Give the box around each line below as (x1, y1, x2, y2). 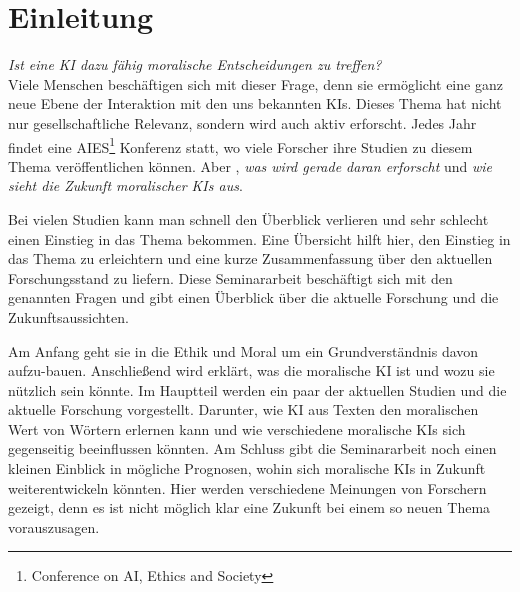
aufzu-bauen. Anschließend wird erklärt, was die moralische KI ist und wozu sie (8, 360, 495, 381)
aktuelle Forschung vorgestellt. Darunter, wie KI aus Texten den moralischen (8, 399, 479, 420)
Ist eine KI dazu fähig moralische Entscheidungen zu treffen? (8, 54, 382, 75)
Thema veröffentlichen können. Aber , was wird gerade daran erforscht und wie (8, 155, 493, 176)
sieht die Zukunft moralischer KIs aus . (8, 175, 243, 196)
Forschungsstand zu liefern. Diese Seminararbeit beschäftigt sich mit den (8, 267, 453, 288)
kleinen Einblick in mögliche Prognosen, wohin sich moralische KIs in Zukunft (8, 458, 486, 479)
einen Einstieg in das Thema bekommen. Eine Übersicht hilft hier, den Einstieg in (8, 228, 511, 249)
